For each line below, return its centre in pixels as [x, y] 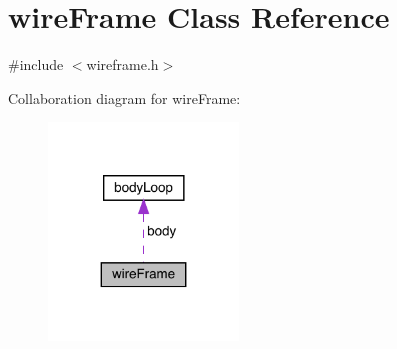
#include [36, 64]
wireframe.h [122, 64]
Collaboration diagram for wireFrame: [124, 97]
